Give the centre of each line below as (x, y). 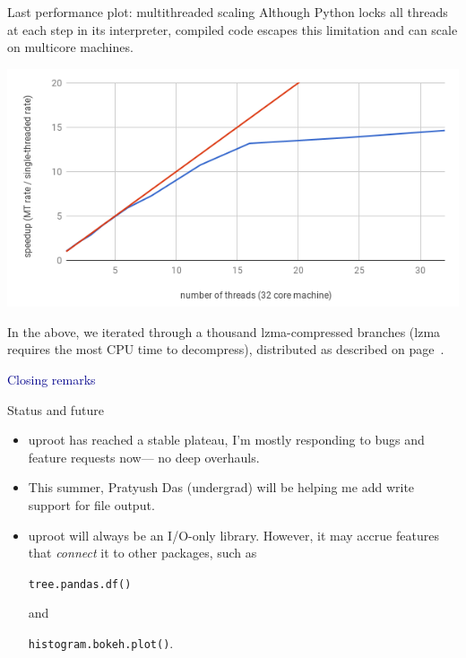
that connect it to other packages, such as (142, 553)
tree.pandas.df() (80, 584)
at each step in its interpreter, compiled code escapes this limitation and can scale (233, 29)
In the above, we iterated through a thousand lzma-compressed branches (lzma (224, 331)
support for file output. (91, 504)
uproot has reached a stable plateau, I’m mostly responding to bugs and (226, 440)
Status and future (56, 409)
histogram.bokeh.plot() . (101, 643)
